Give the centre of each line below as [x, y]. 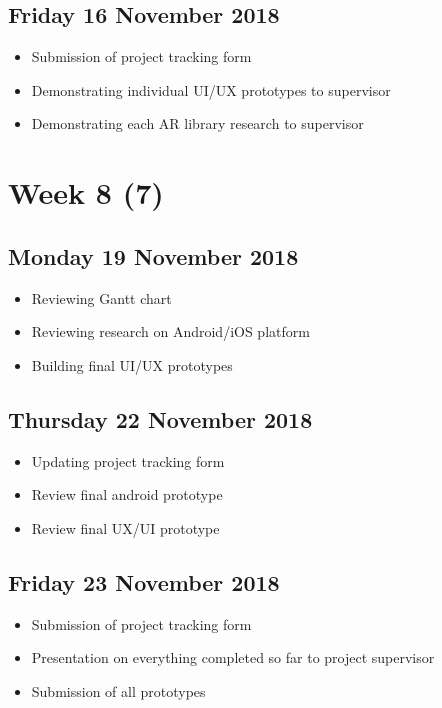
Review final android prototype [127, 494]
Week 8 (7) [86, 192]
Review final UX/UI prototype [125, 527]
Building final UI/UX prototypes [132, 364]
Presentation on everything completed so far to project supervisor [233, 657]
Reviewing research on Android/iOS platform [170, 331]
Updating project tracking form [128, 460]
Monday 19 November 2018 [153, 255]
